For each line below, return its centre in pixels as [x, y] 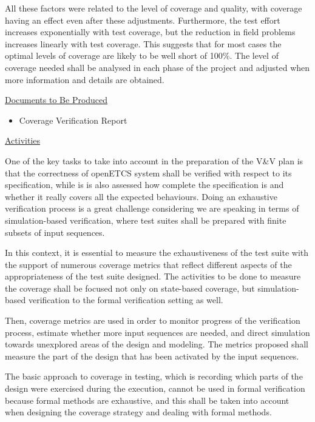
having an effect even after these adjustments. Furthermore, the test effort [143, 20]
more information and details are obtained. [85, 79]
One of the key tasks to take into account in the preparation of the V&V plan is [154, 160]
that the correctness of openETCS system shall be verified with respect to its [148, 172]
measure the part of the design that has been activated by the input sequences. [152, 356]
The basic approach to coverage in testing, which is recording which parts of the [154, 376]
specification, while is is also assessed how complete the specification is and [144, 185]
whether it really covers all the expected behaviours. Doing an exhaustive [141, 196]
